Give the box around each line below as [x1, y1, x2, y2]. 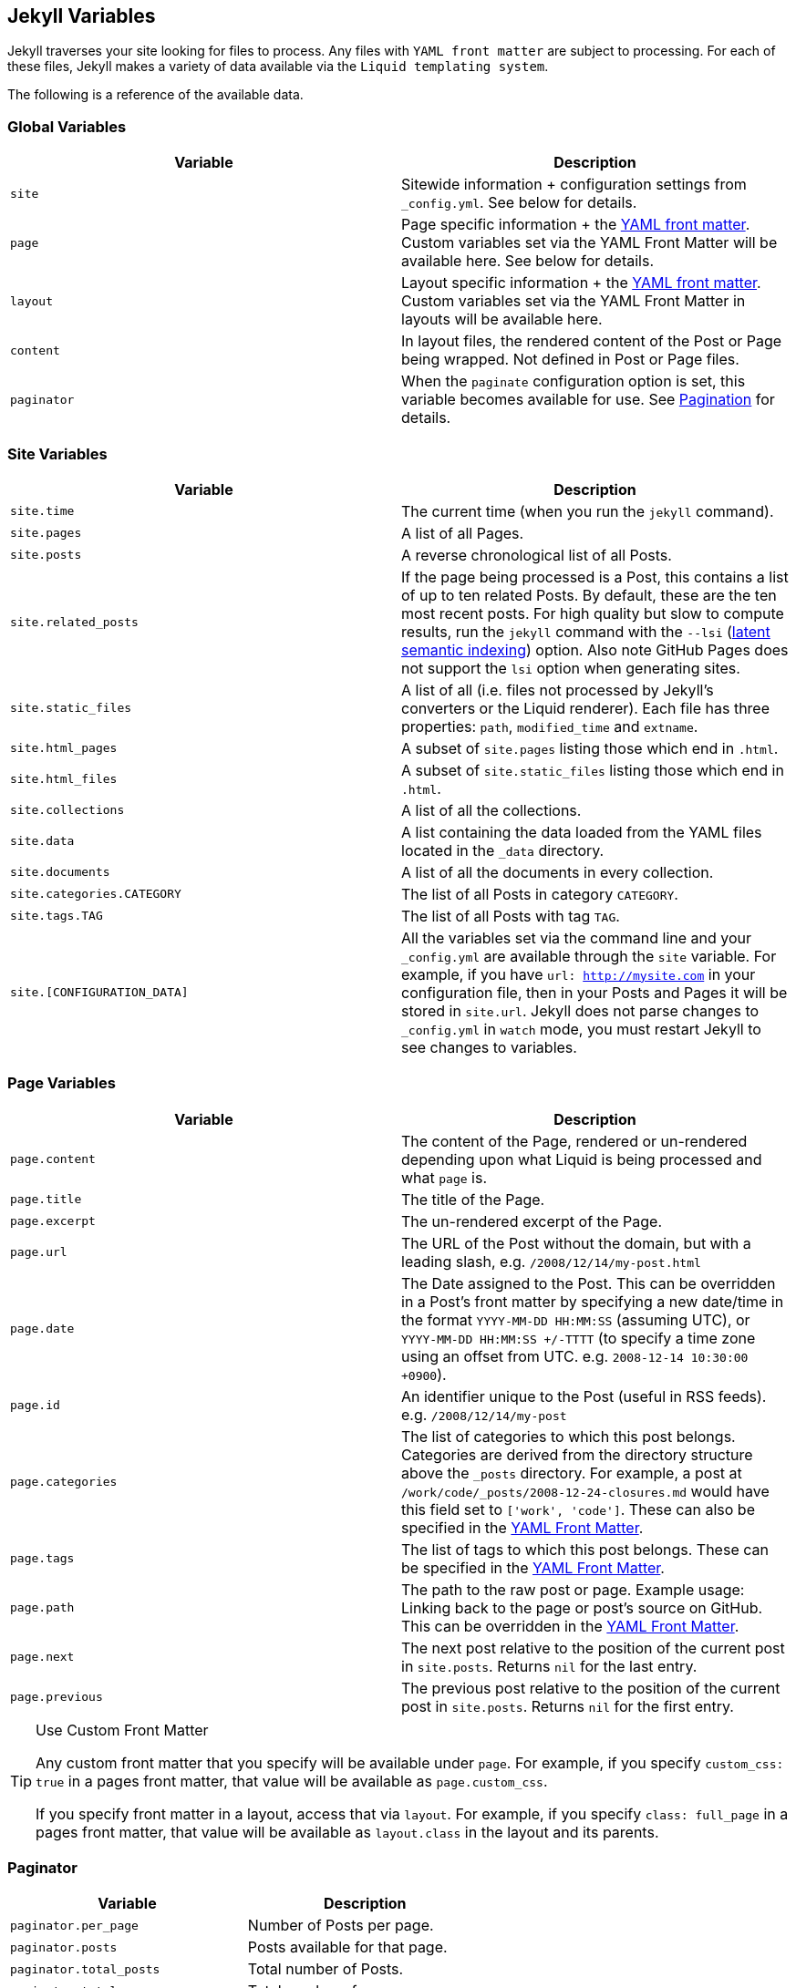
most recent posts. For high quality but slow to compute [401, 603, 784, 623]
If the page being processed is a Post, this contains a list [401, 567, 789, 586]
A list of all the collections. [401, 800, 582, 819]
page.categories [10, 1475, 118, 1489]
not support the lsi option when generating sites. [401, 658, 740, 677]
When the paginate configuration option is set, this [401, 372, 746, 391]
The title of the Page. [401, 1190, 545, 1209]
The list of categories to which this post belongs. [401, 1427, 736, 1446]
